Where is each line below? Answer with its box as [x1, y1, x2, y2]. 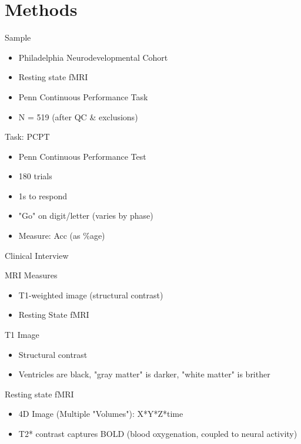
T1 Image [5, 328, 39, 341]
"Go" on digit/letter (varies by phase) [18, 209, 153, 222]
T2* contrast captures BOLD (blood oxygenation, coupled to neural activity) [18, 427, 297, 439]
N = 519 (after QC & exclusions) [18, 110, 138, 123]
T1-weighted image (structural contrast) [18, 288, 163, 301]
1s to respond [18, 189, 68, 202]
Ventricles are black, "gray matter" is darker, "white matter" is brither [18, 368, 270, 380]
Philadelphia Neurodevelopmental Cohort [18, 51, 168, 63]
